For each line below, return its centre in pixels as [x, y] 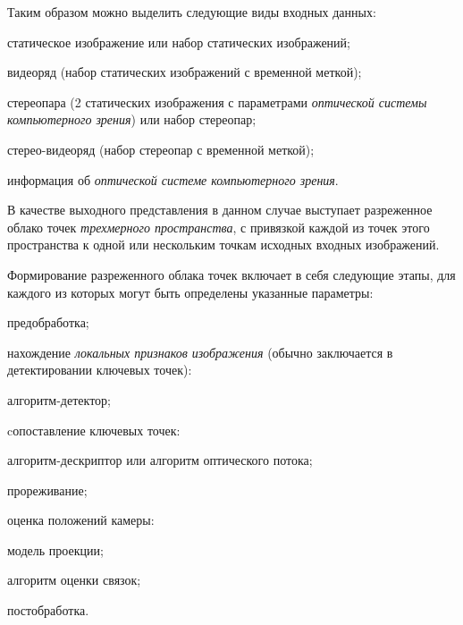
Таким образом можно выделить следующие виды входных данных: [192, 12]
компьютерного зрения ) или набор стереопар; [132, 119]
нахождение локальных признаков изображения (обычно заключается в [200, 352]
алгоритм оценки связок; [74, 580]
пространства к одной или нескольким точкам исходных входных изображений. [223, 245]
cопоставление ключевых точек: [94, 430]
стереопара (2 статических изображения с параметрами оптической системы [217, 101]
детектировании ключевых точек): [100, 370]
